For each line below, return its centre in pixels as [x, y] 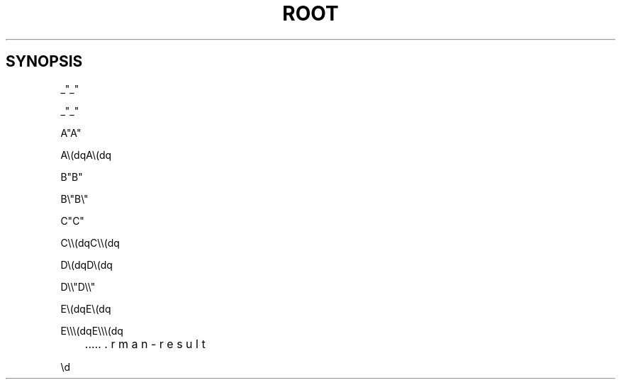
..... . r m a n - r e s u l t [145, 344]
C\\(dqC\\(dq [90, 242]
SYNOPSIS [44, 62]
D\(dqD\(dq [86, 264]
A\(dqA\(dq [86, 155]
